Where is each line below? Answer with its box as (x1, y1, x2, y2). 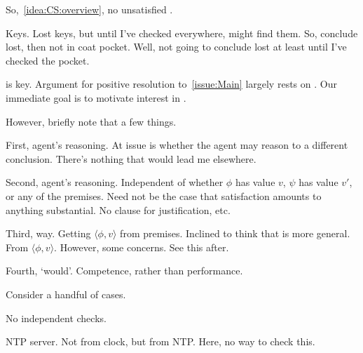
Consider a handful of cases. (6, 286, 126, 301)
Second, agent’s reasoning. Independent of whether (6, 175, 224, 189)
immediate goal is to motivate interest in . (6, 90, 186, 105)
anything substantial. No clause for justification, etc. (6, 202, 231, 217)
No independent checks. (6, 310, 107, 325)
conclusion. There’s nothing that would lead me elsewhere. (6, 151, 256, 166)
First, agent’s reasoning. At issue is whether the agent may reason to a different (6, 138, 348, 152)
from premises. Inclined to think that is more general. (120, 226, 350, 241)
